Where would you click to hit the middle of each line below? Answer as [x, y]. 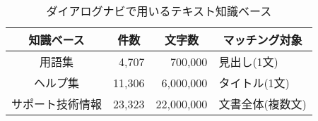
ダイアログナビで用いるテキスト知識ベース [159, 11]
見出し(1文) [248, 62]
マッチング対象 [263, 40]
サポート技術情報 [57, 104]
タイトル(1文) [254, 83]
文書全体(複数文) [263, 104]
